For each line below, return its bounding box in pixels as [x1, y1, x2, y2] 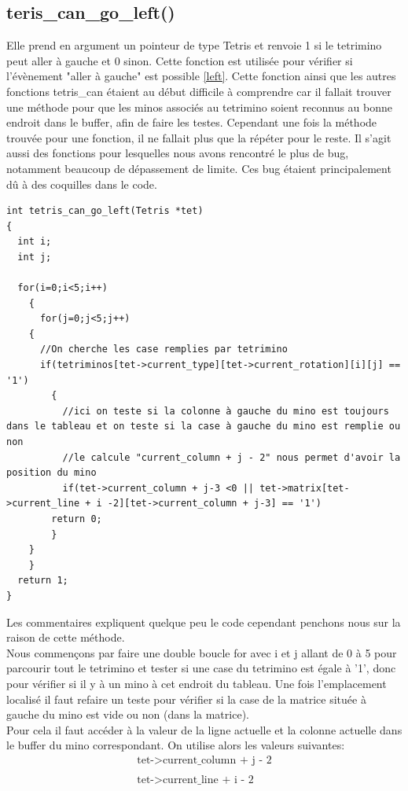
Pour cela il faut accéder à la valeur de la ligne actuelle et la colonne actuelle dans [6, 721, 402, 738]
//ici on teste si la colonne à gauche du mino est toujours [62, 405, 389, 417]
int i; [17, 236, 52, 248]
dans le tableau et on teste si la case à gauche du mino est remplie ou [6, 421, 401, 432]
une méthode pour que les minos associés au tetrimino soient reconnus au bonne [6, 98, 393, 115]
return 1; [17, 575, 68, 587]
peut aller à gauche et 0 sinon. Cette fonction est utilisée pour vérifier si [6, 52, 353, 68]
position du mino [6, 467, 97, 479]
